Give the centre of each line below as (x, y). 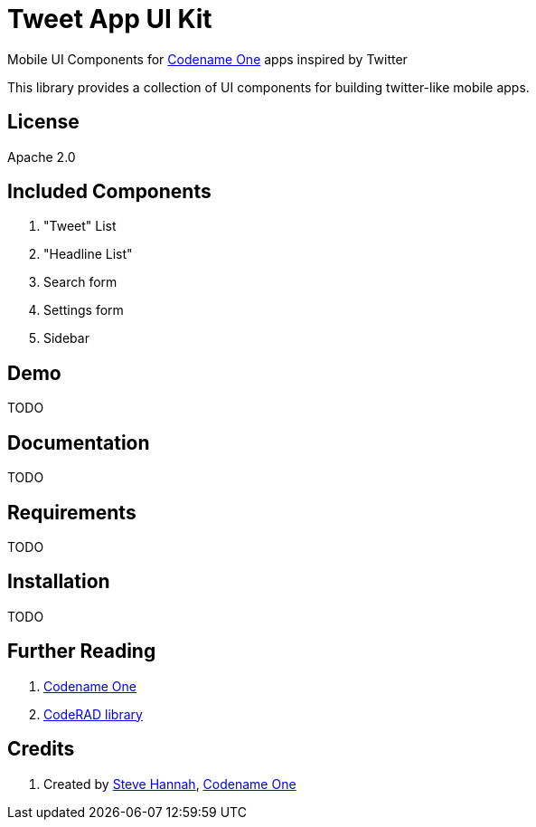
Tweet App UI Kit (110, 19)
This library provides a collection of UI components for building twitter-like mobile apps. (268, 87)
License (43, 122)
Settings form (84, 310)
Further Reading (82, 651)
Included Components (109, 192)
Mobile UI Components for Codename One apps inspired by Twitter (207, 59)
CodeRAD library (93, 714)
